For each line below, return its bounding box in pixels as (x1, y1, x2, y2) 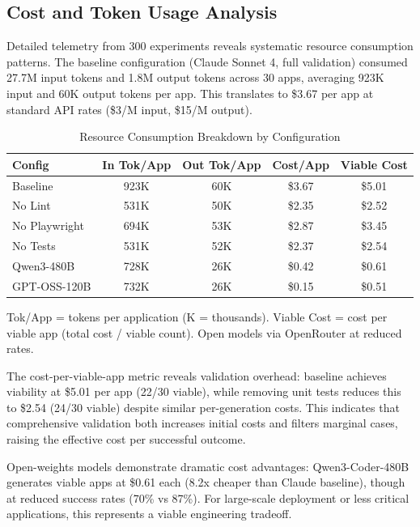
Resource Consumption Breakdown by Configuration (79, 128, 341, 145)
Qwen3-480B (12, 257, 75, 274)
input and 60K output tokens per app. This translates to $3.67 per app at (6, 84, 374, 101)
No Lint (12, 197, 51, 214)
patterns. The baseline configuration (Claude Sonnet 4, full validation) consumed (6, 53, 408, 70)
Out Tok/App (182, 155, 261, 172)
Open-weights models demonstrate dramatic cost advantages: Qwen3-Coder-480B (6, 457, 409, 474)
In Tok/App (102, 155, 172, 172)
